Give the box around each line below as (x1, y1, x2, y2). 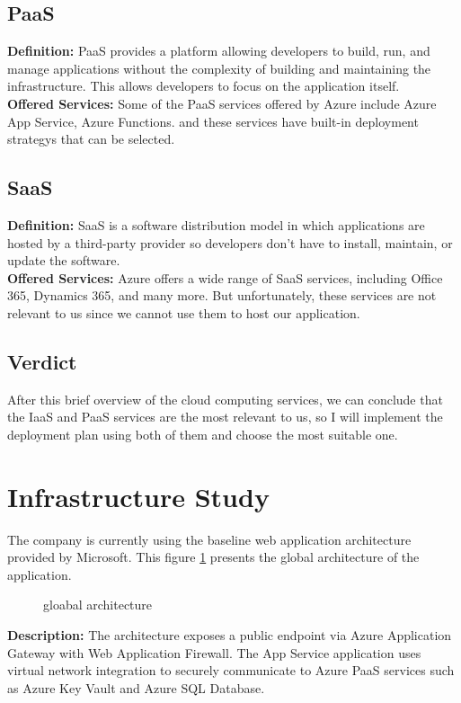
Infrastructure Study (7, 477, 270, 514)
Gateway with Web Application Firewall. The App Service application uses (7, 643, 421, 662)
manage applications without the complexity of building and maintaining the (7, 58, 431, 77)
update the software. (7, 251, 120, 270)
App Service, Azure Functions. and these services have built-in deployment (7, 111, 419, 130)
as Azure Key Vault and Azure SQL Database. (7, 678, 265, 697)
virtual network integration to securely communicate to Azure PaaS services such (7, 661, 455, 680)
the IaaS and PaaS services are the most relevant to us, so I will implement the (7, 407, 443, 426)
